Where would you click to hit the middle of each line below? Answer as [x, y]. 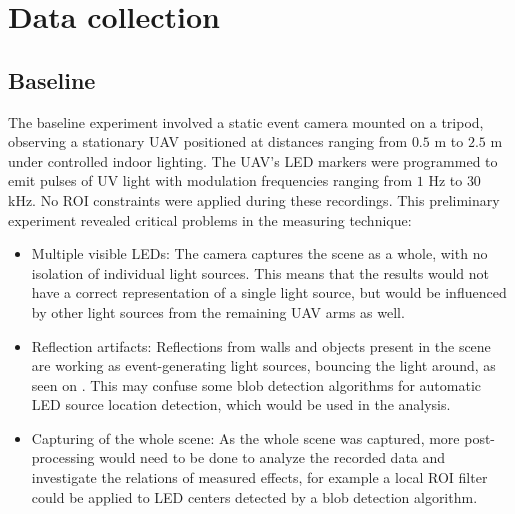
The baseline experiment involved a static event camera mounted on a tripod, [246, 121]
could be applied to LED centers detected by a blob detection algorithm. [254, 496]
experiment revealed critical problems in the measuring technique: [210, 219]
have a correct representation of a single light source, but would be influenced [269, 292]
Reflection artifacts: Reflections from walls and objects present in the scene [261, 345]
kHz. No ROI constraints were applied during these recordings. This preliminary [254, 199]
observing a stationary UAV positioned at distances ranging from [208, 141]
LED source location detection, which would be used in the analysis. [241, 404]
